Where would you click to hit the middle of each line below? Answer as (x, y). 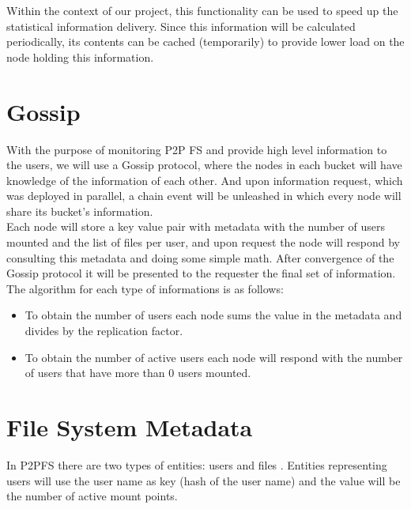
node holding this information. (80, 57)
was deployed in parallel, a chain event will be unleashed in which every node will (204, 196)
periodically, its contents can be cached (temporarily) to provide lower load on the (205, 41)
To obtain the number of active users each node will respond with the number (214, 357)
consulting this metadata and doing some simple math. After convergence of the (200, 257)
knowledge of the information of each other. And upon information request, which (205, 180)
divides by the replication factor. (104, 331)
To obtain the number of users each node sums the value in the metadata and (213, 315)
